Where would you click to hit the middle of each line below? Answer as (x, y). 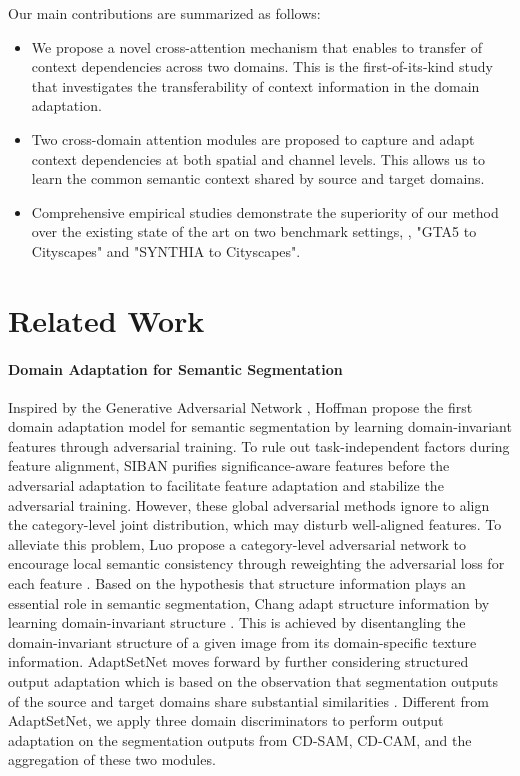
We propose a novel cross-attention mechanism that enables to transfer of (256, 46)
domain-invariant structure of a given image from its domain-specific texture (242, 641)
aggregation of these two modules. (112, 759)
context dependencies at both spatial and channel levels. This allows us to (258, 158)
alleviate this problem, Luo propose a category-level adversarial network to (237, 543)
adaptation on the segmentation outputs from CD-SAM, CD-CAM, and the (240, 739)
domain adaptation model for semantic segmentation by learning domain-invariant (260, 426)
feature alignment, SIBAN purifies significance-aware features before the (229, 465)
